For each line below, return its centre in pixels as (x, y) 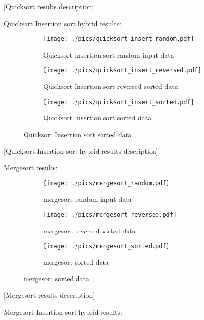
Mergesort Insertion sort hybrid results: (63, 311)
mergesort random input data (88, 199)
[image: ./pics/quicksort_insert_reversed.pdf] (122, 71)
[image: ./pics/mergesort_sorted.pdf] (106, 247)
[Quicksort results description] (49, 6)
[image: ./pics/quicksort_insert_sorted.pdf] (119, 102)
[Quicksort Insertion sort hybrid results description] (81, 151)
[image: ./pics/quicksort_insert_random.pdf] (119, 39)
